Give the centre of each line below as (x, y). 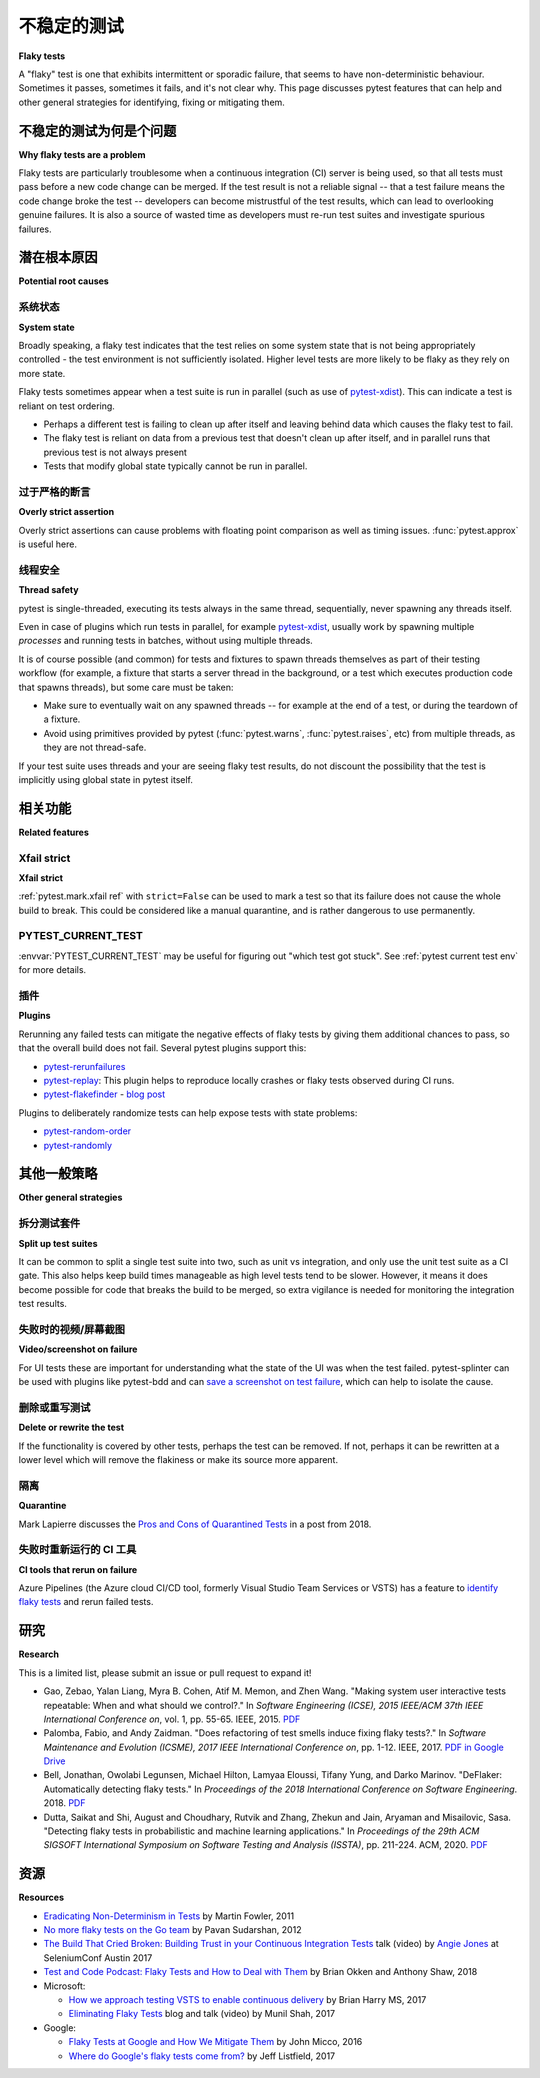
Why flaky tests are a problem (82, 154)
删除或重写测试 (54, 1407)
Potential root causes (63, 281)
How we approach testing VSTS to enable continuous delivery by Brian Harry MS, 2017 (247, 2000)
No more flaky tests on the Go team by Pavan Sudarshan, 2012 (172, 1930)
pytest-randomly (78, 1145)
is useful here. (48, 544)
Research (39, 1654)
